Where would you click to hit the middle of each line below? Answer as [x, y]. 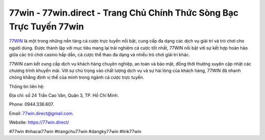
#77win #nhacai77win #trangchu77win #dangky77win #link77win [75, 131]
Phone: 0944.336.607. [31, 104]
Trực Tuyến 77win [47, 26]
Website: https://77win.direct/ [39, 122]
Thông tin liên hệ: [27, 86]
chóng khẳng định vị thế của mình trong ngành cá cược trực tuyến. [77, 77]
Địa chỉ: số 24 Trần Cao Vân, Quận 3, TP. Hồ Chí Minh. [64, 95]
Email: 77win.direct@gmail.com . [41, 113]
